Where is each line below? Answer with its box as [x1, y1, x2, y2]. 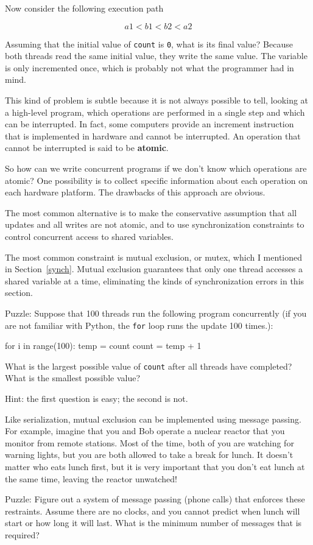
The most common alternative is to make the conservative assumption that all [5, 206, 297, 219]
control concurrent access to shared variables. [5, 230, 174, 242]
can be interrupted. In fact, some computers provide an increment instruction [5, 118, 294, 130]
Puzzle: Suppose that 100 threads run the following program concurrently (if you [5, 306, 307, 319]
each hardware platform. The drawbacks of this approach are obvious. [5, 186, 266, 199]
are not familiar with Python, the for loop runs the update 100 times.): [5, 318, 273, 331]
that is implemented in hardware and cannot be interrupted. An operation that [5, 129, 301, 142]
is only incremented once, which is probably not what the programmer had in [5, 61, 294, 74]
